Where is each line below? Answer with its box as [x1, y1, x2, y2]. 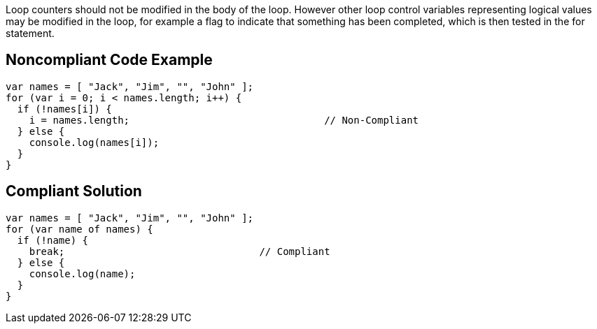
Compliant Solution [6, 182, 142, 200]
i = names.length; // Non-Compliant [29, 114, 419, 126]
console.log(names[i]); [29, 136, 160, 148]
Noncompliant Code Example [6, 51, 213, 69]
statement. [6, 27, 55, 39]
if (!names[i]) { [17, 103, 112, 115]
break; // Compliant [29, 245, 330, 257]
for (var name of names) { [6, 223, 153, 235]
